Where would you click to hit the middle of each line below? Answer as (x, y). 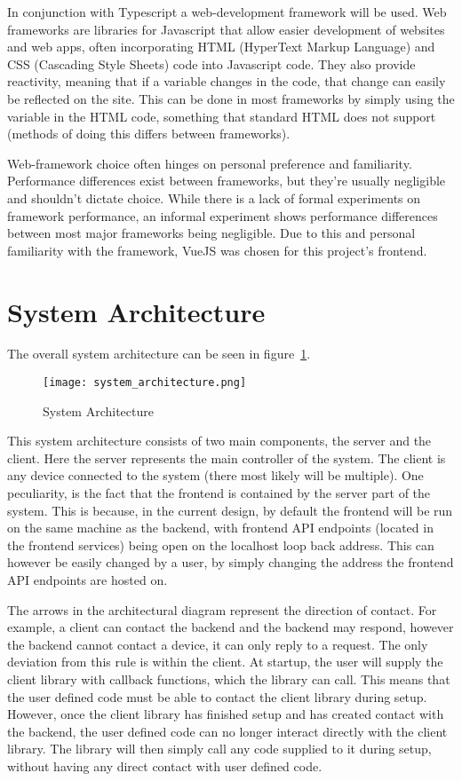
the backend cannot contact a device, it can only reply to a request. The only (218, 644)
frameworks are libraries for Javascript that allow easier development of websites (226, 29)
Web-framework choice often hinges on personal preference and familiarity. (210, 163)
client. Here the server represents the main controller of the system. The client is (227, 458)
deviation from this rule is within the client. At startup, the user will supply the (225, 662)
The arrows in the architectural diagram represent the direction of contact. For (222, 609)
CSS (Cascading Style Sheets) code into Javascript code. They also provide (211, 63)
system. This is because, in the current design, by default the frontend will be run (230, 510)
